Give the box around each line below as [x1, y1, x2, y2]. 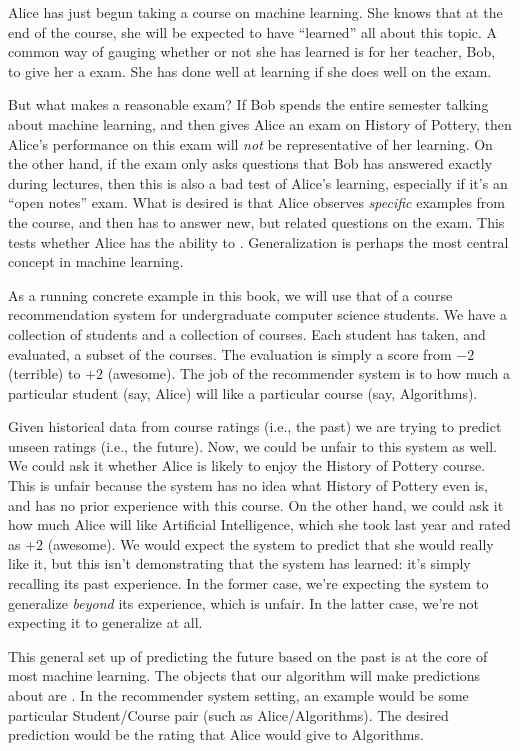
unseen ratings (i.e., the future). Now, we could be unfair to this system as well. [8, 435, 498, 456]
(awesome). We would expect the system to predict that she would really [47, 533, 494, 554]
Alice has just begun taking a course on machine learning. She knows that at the [8, 2, 503, 22]
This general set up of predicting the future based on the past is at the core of [8, 645, 488, 666]
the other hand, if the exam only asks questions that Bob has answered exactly [8, 153, 493, 174]
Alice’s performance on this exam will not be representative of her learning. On [8, 133, 493, 154]
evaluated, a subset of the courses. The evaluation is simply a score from [8, 343, 452, 364]
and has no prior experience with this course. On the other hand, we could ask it [8, 494, 504, 515]
